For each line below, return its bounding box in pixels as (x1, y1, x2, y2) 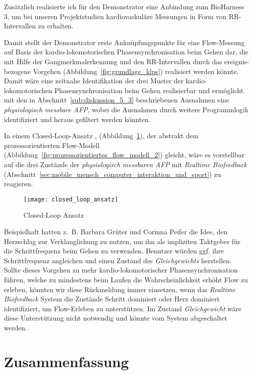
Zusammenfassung (4, 351, 129, 371)
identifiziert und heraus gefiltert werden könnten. (4, 114, 151, 124)
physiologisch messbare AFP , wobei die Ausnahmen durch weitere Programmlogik (4, 104, 249, 114)
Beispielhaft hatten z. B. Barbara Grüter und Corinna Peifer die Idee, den (4, 226, 228, 236)
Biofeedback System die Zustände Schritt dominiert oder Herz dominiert (4, 294, 220, 304)
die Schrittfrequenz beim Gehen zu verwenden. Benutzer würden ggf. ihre (4, 246, 224, 256)
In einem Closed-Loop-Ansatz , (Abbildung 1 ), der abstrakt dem (4, 130, 199, 141)
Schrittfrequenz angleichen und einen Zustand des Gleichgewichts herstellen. (4, 255, 232, 265)
